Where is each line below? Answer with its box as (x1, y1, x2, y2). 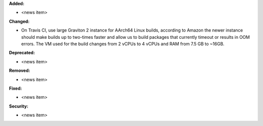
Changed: (9, 18, 30, 24)
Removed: (9, 68, 30, 74)
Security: (9, 103, 29, 109)
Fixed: (9, 85, 22, 91)
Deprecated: (9, 50, 35, 56)
